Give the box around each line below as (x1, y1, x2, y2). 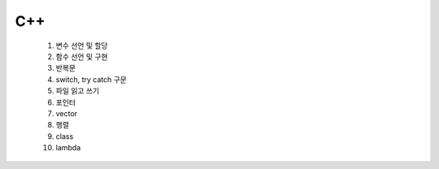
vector (55, 108, 77, 118)
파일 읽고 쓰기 (55, 86, 100, 96)
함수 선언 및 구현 (55, 51, 108, 61)
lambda (55, 143, 81, 153)
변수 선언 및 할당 (55, 41, 108, 50)
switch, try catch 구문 (55, 74, 128, 84)
